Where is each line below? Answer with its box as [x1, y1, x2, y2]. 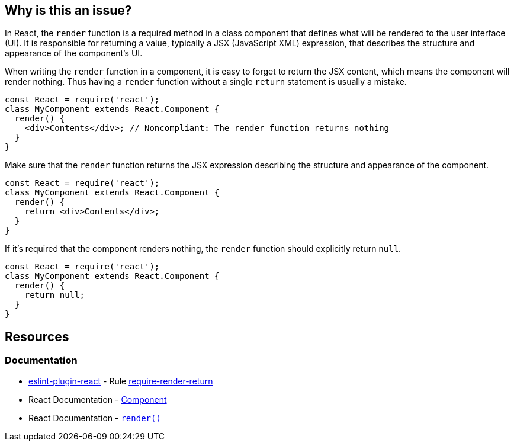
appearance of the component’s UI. [5, 48, 143, 59]
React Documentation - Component [28, 394, 167, 405]
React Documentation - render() [28, 412, 161, 423]
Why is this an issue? [5, 3, 132, 18]
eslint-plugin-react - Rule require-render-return [28, 376, 213, 386]
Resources [5, 329, 69, 344]
